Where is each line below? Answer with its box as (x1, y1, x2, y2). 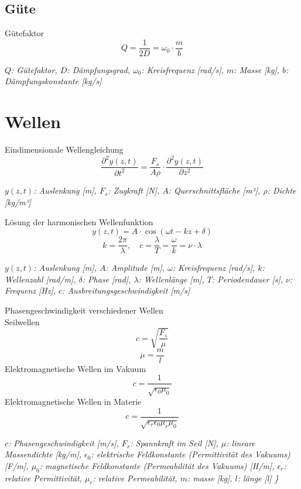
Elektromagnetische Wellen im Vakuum (5, 362, 146, 374)
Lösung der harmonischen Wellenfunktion (5, 215, 153, 228)
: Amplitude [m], (105, 261, 165, 274)
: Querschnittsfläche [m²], (168, 184, 261, 197)
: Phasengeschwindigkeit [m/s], (8, 436, 119, 449)
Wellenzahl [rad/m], (5, 273, 76, 285)
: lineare (226, 436, 255, 449)
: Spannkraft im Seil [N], (130, 436, 218, 449)
